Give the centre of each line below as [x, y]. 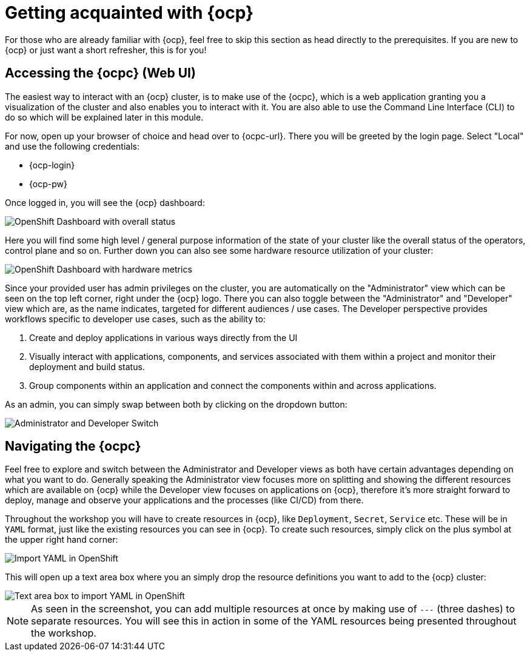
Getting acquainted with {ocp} [129, 13]
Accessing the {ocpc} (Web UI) [100, 73]
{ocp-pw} [48, 184]
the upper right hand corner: [62, 540]
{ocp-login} [52, 165]
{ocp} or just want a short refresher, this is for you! [106, 50]
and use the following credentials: [72, 146]
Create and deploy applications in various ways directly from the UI [163, 337]
